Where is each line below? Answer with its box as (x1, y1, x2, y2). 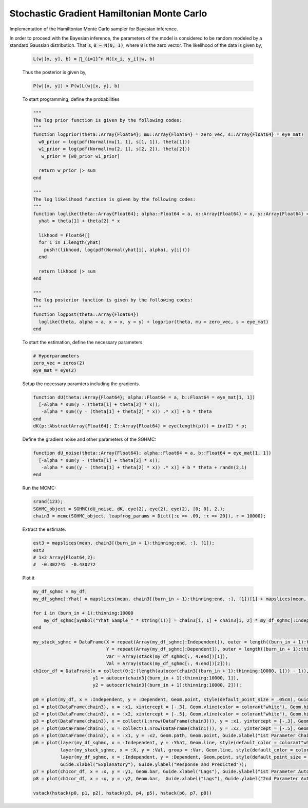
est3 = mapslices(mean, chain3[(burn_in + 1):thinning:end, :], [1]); (33, 540, 215, 546)
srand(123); (33, 499, 64, 505)
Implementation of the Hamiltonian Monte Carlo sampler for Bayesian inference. (9, 26, 178, 32)
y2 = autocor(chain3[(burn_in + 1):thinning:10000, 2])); (92, 682, 242, 688)
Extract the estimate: (22, 526, 66, 532)
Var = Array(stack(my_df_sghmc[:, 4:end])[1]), (106, 653, 228, 659)
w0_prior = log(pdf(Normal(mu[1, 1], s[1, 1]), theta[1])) (38, 139, 190, 145)
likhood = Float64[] (38, 232, 90, 238)
